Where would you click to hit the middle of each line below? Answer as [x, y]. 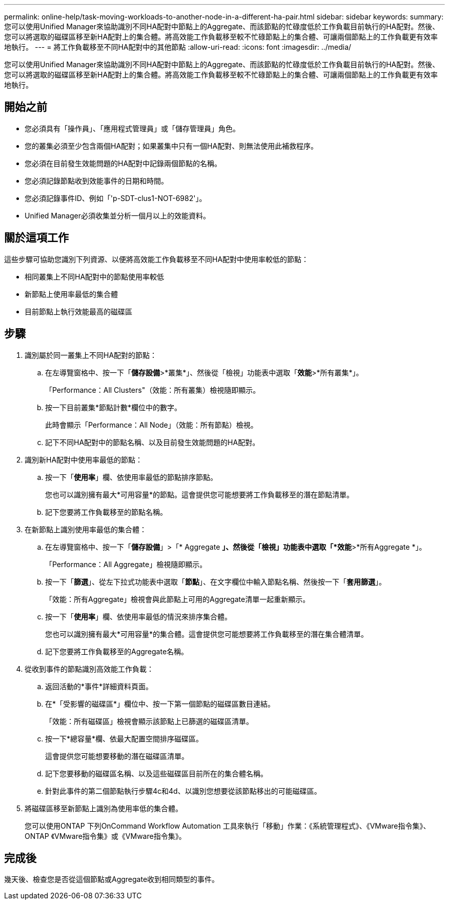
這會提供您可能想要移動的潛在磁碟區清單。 [117, 756]
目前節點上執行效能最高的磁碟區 [78, 311]
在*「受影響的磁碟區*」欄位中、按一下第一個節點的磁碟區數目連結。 [160, 704]
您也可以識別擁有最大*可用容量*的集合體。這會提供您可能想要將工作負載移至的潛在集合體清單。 [207, 634]
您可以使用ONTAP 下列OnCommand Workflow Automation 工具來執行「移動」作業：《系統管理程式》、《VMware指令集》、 [228, 826]
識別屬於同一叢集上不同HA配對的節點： [91, 355]
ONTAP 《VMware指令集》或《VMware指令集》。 [105, 836]
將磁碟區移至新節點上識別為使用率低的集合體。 [104, 808]
